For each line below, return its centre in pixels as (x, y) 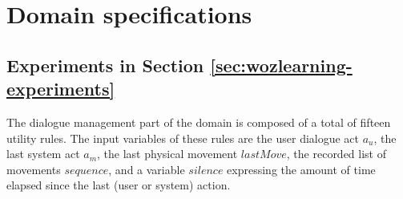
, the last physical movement (167, 154)
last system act (43, 154)
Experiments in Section (105, 65)
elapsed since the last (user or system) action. (119, 185)
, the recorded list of (337, 154)
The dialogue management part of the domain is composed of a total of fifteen (199, 122)
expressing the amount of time (301, 169)
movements (34, 169)
